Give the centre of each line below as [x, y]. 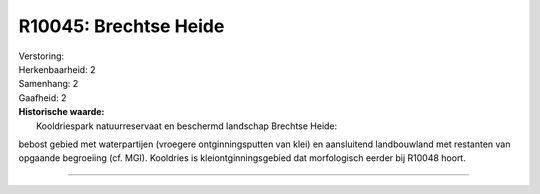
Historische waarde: [61, 112]
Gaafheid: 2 [42, 97]
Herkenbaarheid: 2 [57, 69]
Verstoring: [41, 56]
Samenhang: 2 [48, 84]
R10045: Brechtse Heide [121, 26]
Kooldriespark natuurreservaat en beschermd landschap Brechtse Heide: [187, 126]
